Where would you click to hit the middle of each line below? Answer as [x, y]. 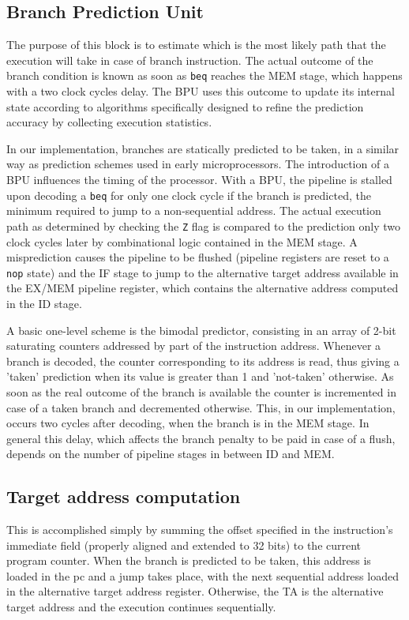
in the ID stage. [44, 303]
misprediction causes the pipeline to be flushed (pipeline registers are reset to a [198, 257]
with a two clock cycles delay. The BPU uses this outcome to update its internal [201, 91]
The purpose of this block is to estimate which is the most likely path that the [196, 45]
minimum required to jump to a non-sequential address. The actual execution [194, 210]
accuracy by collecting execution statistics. [109, 122]
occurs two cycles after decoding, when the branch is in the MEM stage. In [188, 423]
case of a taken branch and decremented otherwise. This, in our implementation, [201, 407]
